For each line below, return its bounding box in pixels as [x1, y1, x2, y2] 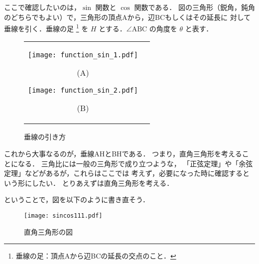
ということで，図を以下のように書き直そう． [4, 194, 149, 205]
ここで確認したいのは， [4, 2, 81, 12]
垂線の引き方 [24, 132, 66, 142]
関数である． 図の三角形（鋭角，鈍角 [134, 2, 255, 12]
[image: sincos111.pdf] [24, 212, 103, 219]
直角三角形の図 [24, 226, 73, 237]
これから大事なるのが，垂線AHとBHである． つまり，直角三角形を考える [4, 148, 242, 159]
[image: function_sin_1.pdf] [28, 51, 138, 59]
